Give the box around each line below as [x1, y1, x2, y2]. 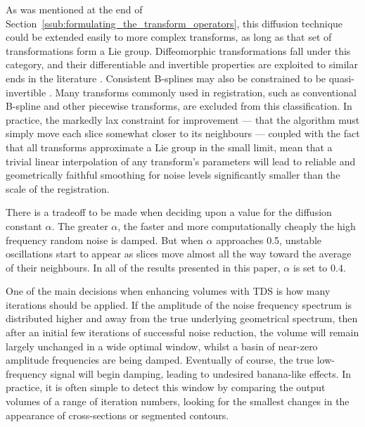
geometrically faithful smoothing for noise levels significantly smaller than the [6, 167, 340, 182]
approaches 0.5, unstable [216, 232, 322, 247]
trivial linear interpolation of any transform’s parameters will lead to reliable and [6, 153, 356, 168]
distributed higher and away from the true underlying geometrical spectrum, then [6, 311, 358, 326]
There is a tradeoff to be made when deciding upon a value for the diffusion [6, 205, 332, 219]
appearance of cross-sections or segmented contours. [6, 407, 229, 422]
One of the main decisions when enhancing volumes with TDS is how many [6, 283, 331, 298]
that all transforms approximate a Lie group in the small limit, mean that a [6, 139, 333, 154]
